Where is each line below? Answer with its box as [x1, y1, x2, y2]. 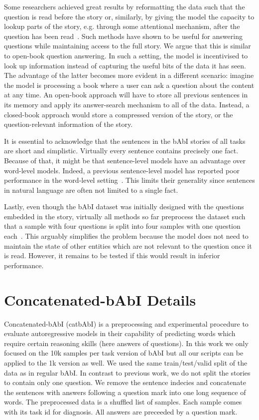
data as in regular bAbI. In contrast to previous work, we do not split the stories [4, 367, 251, 378]
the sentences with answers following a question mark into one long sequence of [4, 387, 246, 397]
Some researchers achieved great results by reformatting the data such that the [4, 1, 245, 11]
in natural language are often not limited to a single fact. [4, 184, 178, 195]
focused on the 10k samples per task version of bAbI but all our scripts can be [4, 348, 244, 358]
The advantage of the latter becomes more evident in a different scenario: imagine [4, 70, 254, 80]
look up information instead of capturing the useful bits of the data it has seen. [4, 60, 246, 70]
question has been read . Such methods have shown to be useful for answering [4, 30, 243, 41]
